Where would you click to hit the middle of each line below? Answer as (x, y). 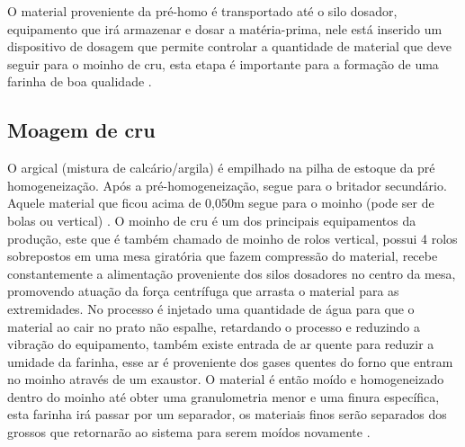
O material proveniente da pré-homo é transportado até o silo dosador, (202, 11)
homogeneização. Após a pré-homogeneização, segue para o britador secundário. (227, 185)
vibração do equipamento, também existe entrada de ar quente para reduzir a (221, 344)
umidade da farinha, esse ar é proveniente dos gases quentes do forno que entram (230, 361)
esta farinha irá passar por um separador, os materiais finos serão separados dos (227, 414)
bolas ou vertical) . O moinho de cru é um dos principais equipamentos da (212, 220)
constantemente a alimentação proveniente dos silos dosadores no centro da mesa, (232, 273)
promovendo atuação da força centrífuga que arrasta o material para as (203, 291)
